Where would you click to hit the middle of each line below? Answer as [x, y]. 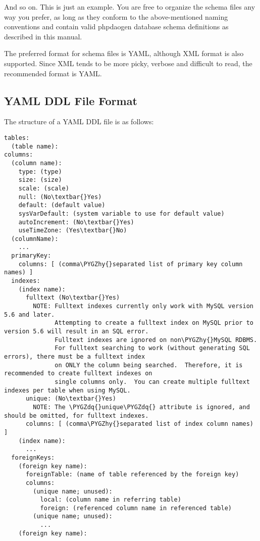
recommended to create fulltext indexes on [78, 374]
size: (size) [40, 180]
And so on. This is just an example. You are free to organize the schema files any [130, 7]
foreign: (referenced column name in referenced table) [136, 508]
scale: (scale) [44, 188]
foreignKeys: [33, 457]
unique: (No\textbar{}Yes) [71, 399]
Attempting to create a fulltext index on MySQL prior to [154, 323]
